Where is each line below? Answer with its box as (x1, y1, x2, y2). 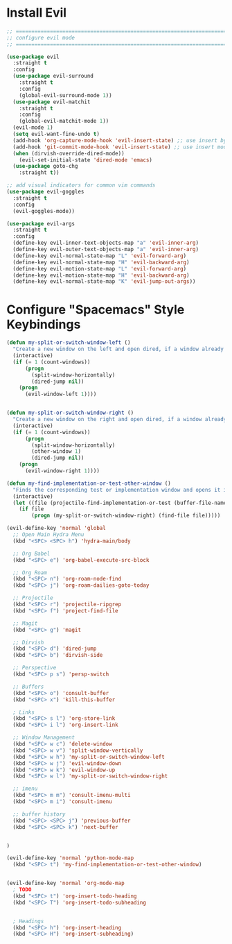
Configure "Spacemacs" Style (6, 302, 185, 317)
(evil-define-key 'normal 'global (6, 525, 107, 532)
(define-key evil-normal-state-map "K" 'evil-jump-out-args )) (12, 278, 196, 285)
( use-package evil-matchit (12, 98, 91, 105)
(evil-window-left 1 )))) (24, 391, 97, 398)
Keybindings (6, 316, 81, 332)
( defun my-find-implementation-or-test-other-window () (6, 480, 171, 487)
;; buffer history (12, 810, 66, 818)
